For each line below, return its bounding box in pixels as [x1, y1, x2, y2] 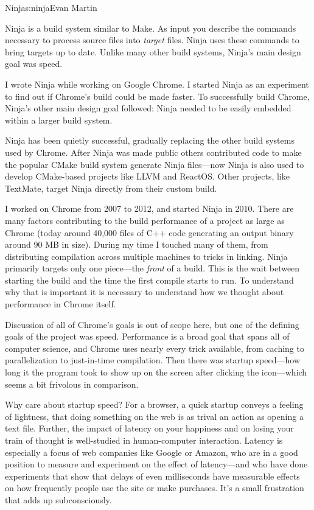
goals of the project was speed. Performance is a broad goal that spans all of [5, 330, 290, 343]
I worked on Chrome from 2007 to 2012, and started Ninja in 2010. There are [5, 202, 294, 215]
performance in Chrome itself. [5, 298, 116, 310]
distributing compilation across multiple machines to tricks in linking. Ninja [5, 250, 288, 262]
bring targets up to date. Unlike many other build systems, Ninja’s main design [5, 45, 301, 58]
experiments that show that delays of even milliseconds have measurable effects [5, 469, 300, 482]
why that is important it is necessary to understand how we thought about [5, 285, 284, 298]
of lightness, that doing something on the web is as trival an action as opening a [5, 410, 304, 422]
